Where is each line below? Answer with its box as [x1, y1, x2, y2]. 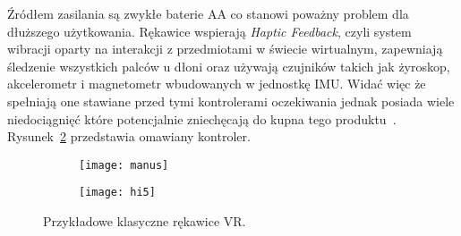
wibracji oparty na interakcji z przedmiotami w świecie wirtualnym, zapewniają [7, 39, 443, 58]
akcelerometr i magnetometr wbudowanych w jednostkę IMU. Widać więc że [7, 74, 426, 93]
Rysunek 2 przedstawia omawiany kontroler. [7, 127, 251, 146]
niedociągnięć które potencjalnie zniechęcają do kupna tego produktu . [7, 109, 397, 128]
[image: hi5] [79, 186, 156, 199]
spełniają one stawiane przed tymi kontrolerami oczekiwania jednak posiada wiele [7, 91, 455, 110]
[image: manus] [79, 158, 169, 172]
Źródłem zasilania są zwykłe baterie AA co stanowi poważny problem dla [7, 4, 409, 22]
